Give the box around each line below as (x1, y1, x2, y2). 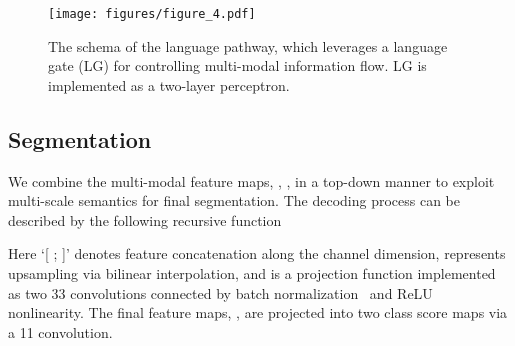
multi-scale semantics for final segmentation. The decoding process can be (8, 190, 460, 211)
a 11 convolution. (8, 321, 113, 342)
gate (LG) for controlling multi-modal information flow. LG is (48, 55, 427, 76)
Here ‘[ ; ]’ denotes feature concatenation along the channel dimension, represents (8, 243, 506, 264)
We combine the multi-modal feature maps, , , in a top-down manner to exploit (8, 170, 495, 191)
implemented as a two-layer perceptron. (48, 74, 290, 95)
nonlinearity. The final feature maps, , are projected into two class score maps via (8, 302, 508, 323)
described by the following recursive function (8, 209, 282, 230)
